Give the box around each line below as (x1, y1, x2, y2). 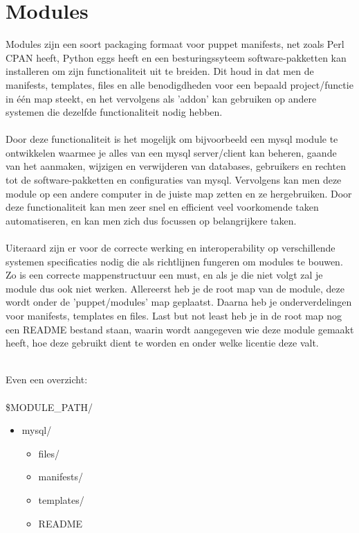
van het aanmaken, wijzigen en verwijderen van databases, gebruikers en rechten (6, 159, 346, 173)
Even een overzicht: (6, 372, 88, 387)
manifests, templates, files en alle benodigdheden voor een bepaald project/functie (6, 77, 353, 91)
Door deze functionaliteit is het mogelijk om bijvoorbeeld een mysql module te (6, 132, 338, 146)
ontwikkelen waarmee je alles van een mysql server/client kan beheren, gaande (6, 145, 337, 159)
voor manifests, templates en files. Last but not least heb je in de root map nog (6, 308, 342, 322)
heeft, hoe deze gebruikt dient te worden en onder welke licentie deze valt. (6, 335, 319, 350)
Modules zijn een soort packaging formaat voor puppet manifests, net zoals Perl (6, 37, 344, 51)
